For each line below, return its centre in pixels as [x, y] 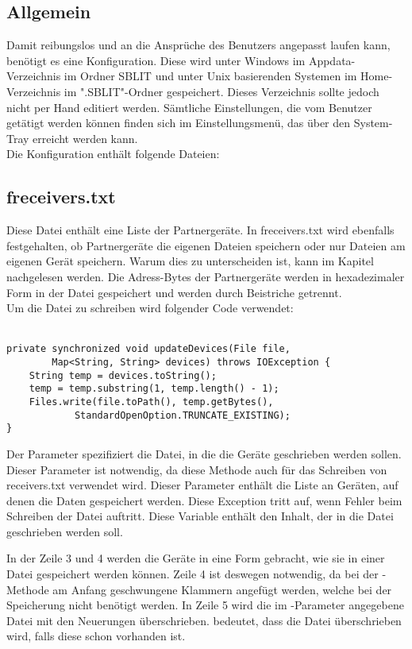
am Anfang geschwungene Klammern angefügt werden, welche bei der [222, 589]
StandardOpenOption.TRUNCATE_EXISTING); [182, 415]
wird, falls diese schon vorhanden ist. [96, 636]
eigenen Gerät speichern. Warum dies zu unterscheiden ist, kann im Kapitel [190, 261]
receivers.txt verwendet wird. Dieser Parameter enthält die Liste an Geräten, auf [202, 485]
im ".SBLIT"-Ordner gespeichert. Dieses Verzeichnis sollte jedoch [221, 91]
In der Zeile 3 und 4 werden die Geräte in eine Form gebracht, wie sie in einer [196, 558]
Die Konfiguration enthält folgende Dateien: [113, 154]
